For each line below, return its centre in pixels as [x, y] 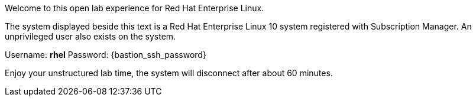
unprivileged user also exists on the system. [90, 36]
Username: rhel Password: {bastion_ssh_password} [106, 55]
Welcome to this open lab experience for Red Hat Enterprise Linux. [135, 8]
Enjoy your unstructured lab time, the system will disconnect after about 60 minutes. [169, 73]
